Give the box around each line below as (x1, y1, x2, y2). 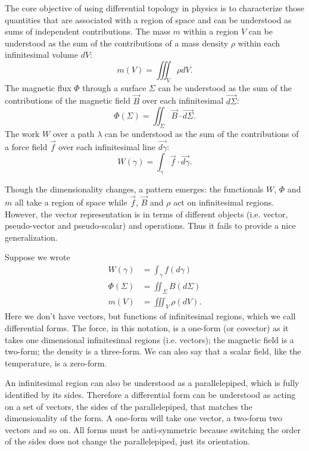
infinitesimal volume (5, 48, 78, 61)
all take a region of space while (14, 195, 127, 208)
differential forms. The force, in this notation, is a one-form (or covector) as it (5, 322, 289, 334)
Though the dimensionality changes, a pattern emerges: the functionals (5, 183, 264, 195)
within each (238, 36, 280, 49)
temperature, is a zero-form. (5, 356, 107, 369)
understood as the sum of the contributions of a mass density (5, 36, 229, 49)
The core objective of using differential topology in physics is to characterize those (5, 2, 304, 14)
